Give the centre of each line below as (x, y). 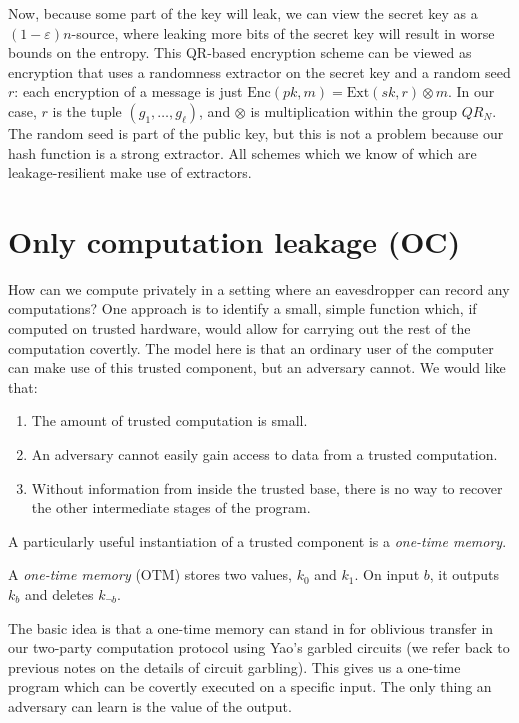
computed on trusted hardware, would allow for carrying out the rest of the (239, 328)
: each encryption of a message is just (128, 91)
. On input (387, 574)
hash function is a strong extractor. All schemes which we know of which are (242, 152)
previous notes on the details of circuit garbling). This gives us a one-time (234, 666)
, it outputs (464, 574)
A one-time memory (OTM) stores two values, (150, 574)
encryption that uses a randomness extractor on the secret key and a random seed (259, 71)
